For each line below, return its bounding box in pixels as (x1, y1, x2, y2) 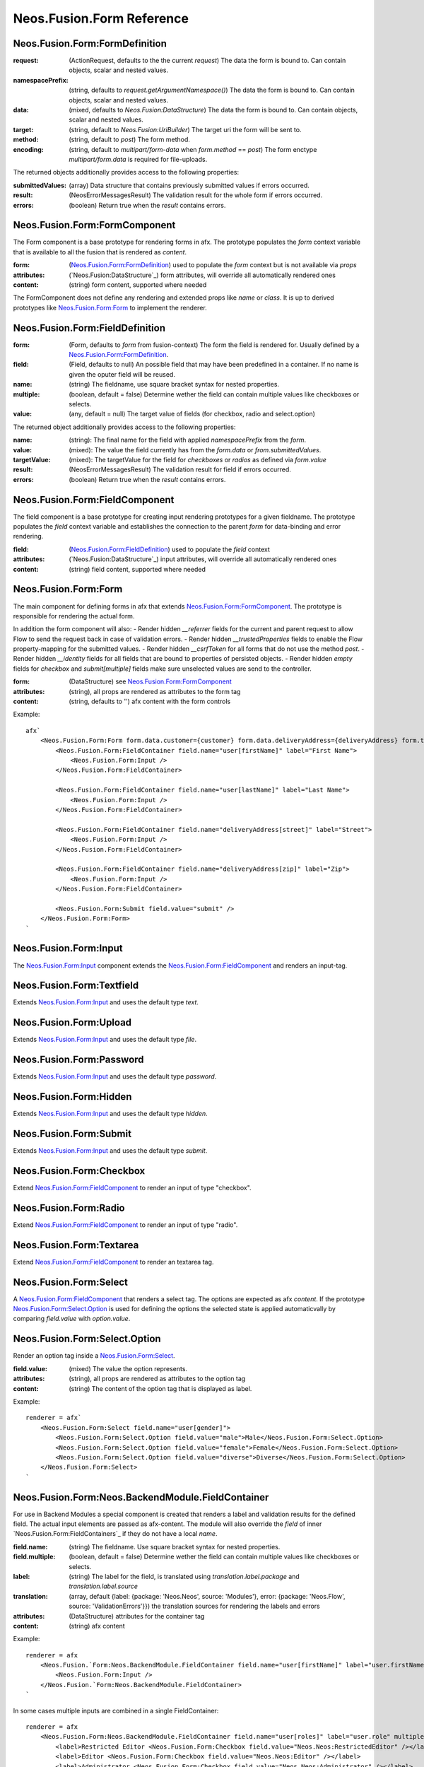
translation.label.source (69, 1582, 138, 1590)
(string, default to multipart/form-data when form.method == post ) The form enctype (69, 145, 317, 153)
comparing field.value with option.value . (13, 1315, 131, 1323)
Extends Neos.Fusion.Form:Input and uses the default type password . (13, 1072, 217, 1081)
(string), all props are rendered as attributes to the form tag (69, 687, 241, 695)
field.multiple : (13, 1552, 56, 1561)
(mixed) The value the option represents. (69, 1364, 187, 1373)
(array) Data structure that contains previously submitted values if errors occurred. (69, 181, 310, 189)
